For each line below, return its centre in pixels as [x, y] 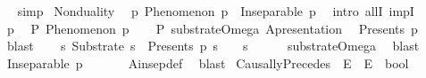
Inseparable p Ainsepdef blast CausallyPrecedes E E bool [208, 62]
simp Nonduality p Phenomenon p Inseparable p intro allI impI [216, 11]
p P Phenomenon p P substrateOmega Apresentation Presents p [212, 28]
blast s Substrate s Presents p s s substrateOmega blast [213, 46]
